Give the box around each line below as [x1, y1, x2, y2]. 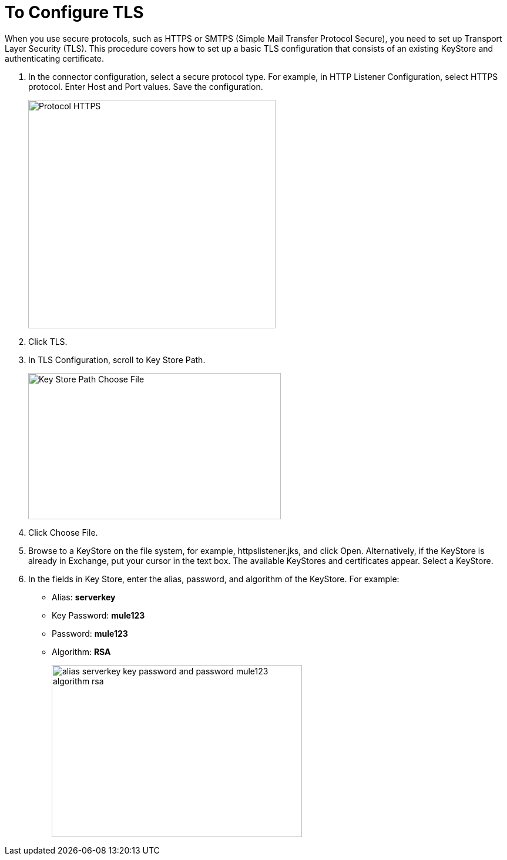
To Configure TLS [5, 2, 144, 22]
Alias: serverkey [52, 592, 116, 602]
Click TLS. [28, 336, 68, 347]
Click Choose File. [28, 527, 98, 537]
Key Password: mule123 [52, 610, 145, 620]
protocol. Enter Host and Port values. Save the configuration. [28, 81, 263, 92]
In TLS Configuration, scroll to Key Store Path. [28, 354, 206, 365]
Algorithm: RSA [52, 646, 111, 657]
